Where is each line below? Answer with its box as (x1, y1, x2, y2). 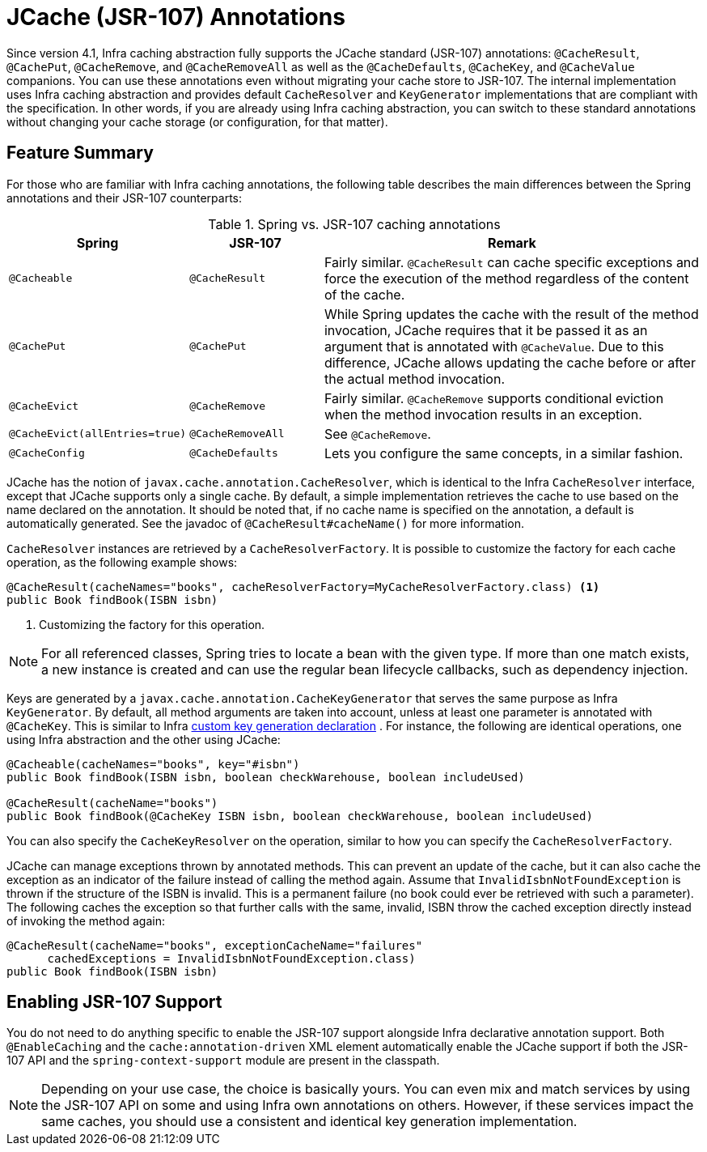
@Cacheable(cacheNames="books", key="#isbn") (6, 757, 300, 771)
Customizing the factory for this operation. (39, 617, 265, 631)
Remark (488, 234, 536, 251)
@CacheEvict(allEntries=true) (9, 427, 187, 440)
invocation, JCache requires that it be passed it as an (324, 321, 648, 338)
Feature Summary (6, 142, 154, 164)
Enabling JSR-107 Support (6, 992, 222, 1013)
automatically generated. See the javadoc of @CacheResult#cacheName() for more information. (6, 516, 525, 530)
